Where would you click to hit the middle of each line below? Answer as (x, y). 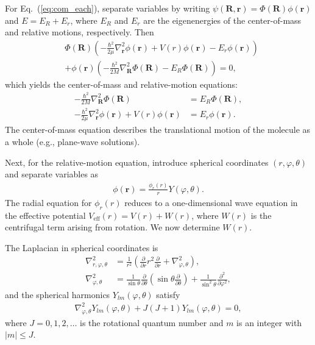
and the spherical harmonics (58, 294)
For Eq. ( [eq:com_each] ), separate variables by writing (108, 8)
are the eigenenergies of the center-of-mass (222, 20)
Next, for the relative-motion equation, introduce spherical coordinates (137, 162)
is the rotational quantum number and (152, 322)
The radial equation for (48, 202)
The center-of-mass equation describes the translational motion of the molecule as (158, 130)
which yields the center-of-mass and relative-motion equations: (121, 84)
